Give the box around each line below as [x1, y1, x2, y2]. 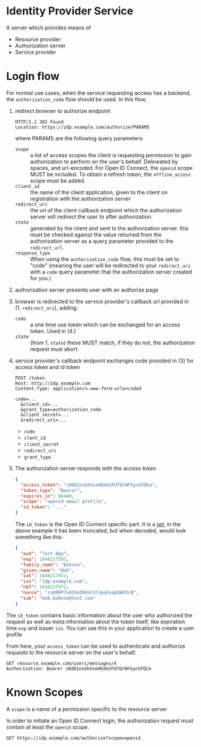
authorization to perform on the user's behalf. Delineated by [29, 158, 178, 165]
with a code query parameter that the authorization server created [29, 268, 193, 275]
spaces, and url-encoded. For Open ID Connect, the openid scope [29, 164, 193, 172]
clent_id [23, 435, 46, 441]
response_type [14, 250, 50, 256]
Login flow [6, 70, 60, 83]
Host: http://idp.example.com [14, 380, 91, 386]
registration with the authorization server [29, 195, 131, 202]
